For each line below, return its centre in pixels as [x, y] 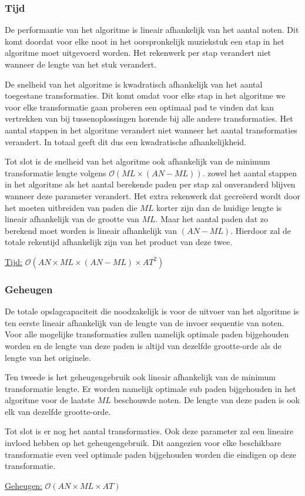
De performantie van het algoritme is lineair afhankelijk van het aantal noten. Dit [152, 30]
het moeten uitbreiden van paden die [71, 207]
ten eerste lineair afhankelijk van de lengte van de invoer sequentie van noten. [145, 322]
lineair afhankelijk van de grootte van [72, 219]
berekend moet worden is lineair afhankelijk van [91, 230]
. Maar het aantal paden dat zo [212, 219]
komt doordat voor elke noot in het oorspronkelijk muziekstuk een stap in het [145, 41]
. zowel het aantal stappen [249, 172]
